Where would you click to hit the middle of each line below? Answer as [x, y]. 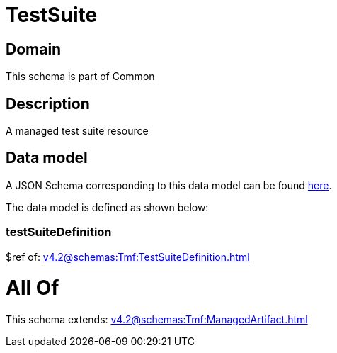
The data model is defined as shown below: [107, 207]
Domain [34, 49]
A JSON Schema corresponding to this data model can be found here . [169, 185]
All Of [33, 288]
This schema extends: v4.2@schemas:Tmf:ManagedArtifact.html [157, 320]
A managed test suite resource [77, 131]
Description [48, 103]
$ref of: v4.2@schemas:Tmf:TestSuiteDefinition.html [128, 257]
